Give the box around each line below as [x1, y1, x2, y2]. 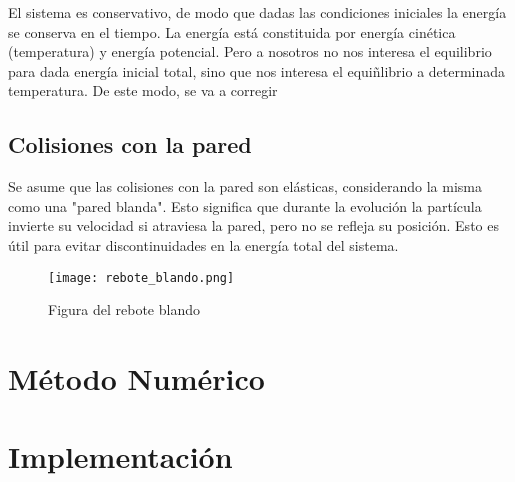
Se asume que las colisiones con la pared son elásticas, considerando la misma [8, 176, 482, 197]
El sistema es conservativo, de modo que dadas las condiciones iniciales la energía [8, 2, 507, 22]
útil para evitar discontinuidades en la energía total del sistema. [8, 234, 399, 255]
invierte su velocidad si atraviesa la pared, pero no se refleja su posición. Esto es [8, 215, 499, 236]
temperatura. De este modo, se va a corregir [8, 80, 278, 101]
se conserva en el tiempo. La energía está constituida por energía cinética [8, 21, 456, 42]
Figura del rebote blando [48, 299, 200, 320]
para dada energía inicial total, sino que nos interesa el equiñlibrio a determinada [8, 60, 506, 81]
